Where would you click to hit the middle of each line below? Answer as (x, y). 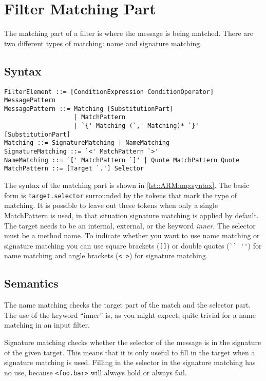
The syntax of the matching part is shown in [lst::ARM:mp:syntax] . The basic (127, 185)
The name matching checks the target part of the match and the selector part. (128, 305)
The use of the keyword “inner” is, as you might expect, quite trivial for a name (130, 315)
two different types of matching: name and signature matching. (103, 43)
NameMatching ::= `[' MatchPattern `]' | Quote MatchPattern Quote (122, 160)
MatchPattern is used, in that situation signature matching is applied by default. (131, 215)
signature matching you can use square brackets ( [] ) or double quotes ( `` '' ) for (133, 245)
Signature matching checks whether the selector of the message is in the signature (133, 342)
